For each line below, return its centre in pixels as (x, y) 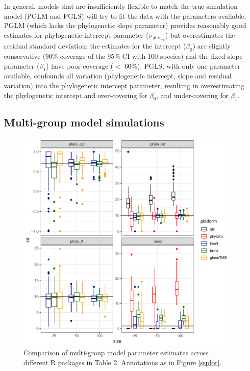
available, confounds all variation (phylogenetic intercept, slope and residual (118, 76)
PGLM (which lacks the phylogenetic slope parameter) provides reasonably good (125, 25)
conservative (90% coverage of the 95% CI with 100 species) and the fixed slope (123, 56)
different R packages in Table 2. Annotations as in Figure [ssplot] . (123, 362)
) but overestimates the (200, 35)
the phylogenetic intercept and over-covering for (76, 95)
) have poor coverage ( (80, 65)
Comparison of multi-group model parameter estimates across (116, 353)
